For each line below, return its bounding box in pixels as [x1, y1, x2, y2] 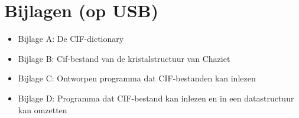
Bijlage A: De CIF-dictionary [18, 32, 124, 45]
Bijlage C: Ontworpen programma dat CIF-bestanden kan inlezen [18, 72, 256, 84]
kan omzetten [18, 103, 67, 116]
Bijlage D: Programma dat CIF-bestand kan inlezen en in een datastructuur [18, 91, 294, 104]
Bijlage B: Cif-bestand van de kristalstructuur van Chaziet [18, 52, 230, 64]
